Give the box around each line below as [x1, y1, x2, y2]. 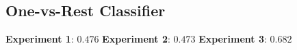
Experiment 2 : [102, 32, 170, 46]
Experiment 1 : [5, 32, 74, 46]
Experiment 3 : [198, 32, 267, 46]
